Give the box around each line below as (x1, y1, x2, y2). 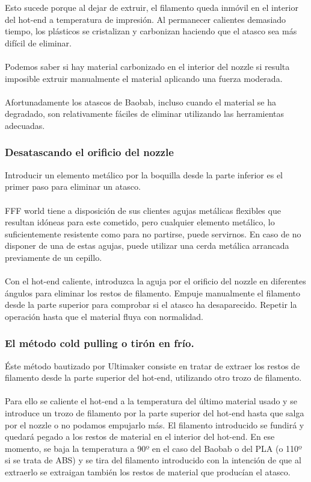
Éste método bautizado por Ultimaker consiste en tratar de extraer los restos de (5, 359, 300, 372)
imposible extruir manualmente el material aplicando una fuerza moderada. (5, 72, 283, 84)
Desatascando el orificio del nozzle (5, 145, 174, 160)
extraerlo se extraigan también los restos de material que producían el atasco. (5, 466, 291, 478)
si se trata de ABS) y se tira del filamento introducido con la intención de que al (5, 454, 301, 466)
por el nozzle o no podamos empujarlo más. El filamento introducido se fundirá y (5, 418, 304, 431)
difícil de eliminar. (5, 36, 72, 49)
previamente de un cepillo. (5, 251, 102, 263)
